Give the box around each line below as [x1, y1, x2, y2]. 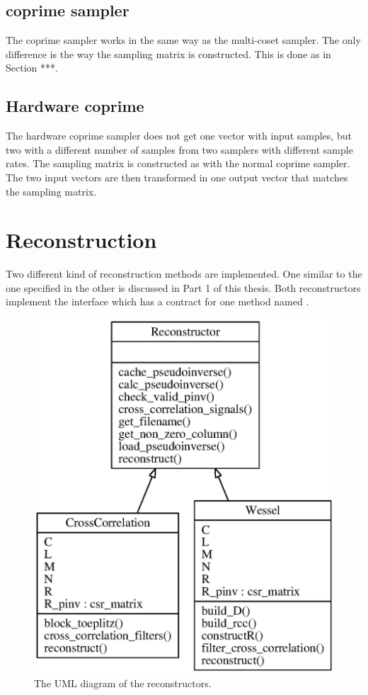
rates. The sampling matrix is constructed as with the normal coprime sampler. [6, 156, 350, 171]
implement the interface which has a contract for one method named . [6, 294, 309, 309]
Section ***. [6, 60, 58, 75]
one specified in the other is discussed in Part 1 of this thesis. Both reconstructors [6, 280, 361, 295]
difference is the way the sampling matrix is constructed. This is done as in [6, 46, 331, 61]
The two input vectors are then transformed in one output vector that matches [6, 169, 348, 184]
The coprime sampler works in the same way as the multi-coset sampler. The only [6, 33, 361, 47]
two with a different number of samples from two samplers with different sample [6, 142, 353, 157]
